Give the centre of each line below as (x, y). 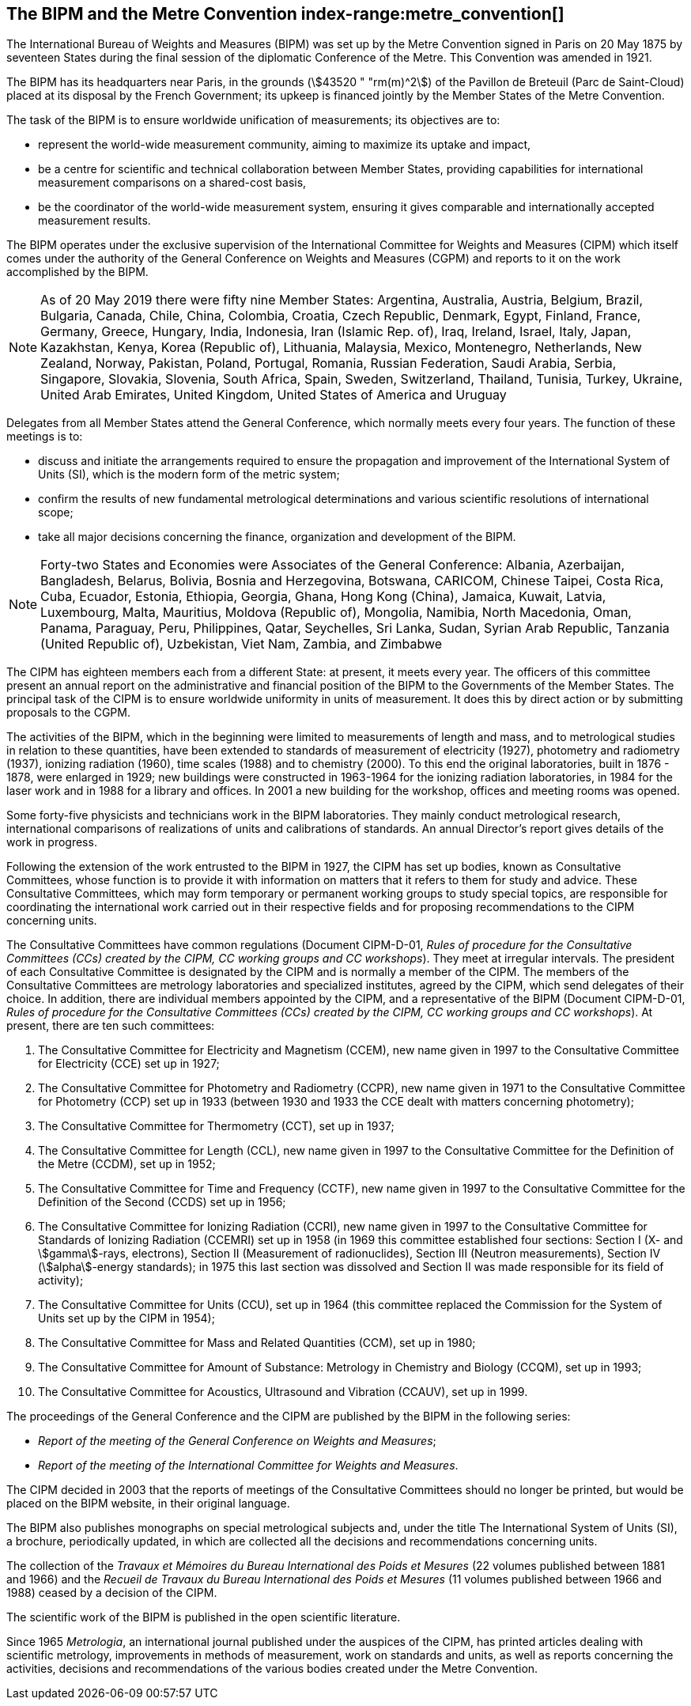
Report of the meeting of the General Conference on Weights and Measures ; (237, 1441)
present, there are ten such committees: (111, 1026)
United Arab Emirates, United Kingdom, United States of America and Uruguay (274, 395)
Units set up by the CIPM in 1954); (126, 1318)
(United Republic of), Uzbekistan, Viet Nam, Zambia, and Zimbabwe (242, 644)
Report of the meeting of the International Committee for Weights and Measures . (248, 1466)
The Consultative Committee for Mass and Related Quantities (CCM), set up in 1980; (257, 1343)
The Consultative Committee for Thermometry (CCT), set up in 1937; (216, 1126)
